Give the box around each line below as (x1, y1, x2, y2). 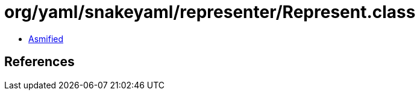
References (4, 54, 75, 70)
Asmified (28, 33, 64, 44)
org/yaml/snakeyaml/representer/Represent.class (4, 2, 416, 22)
